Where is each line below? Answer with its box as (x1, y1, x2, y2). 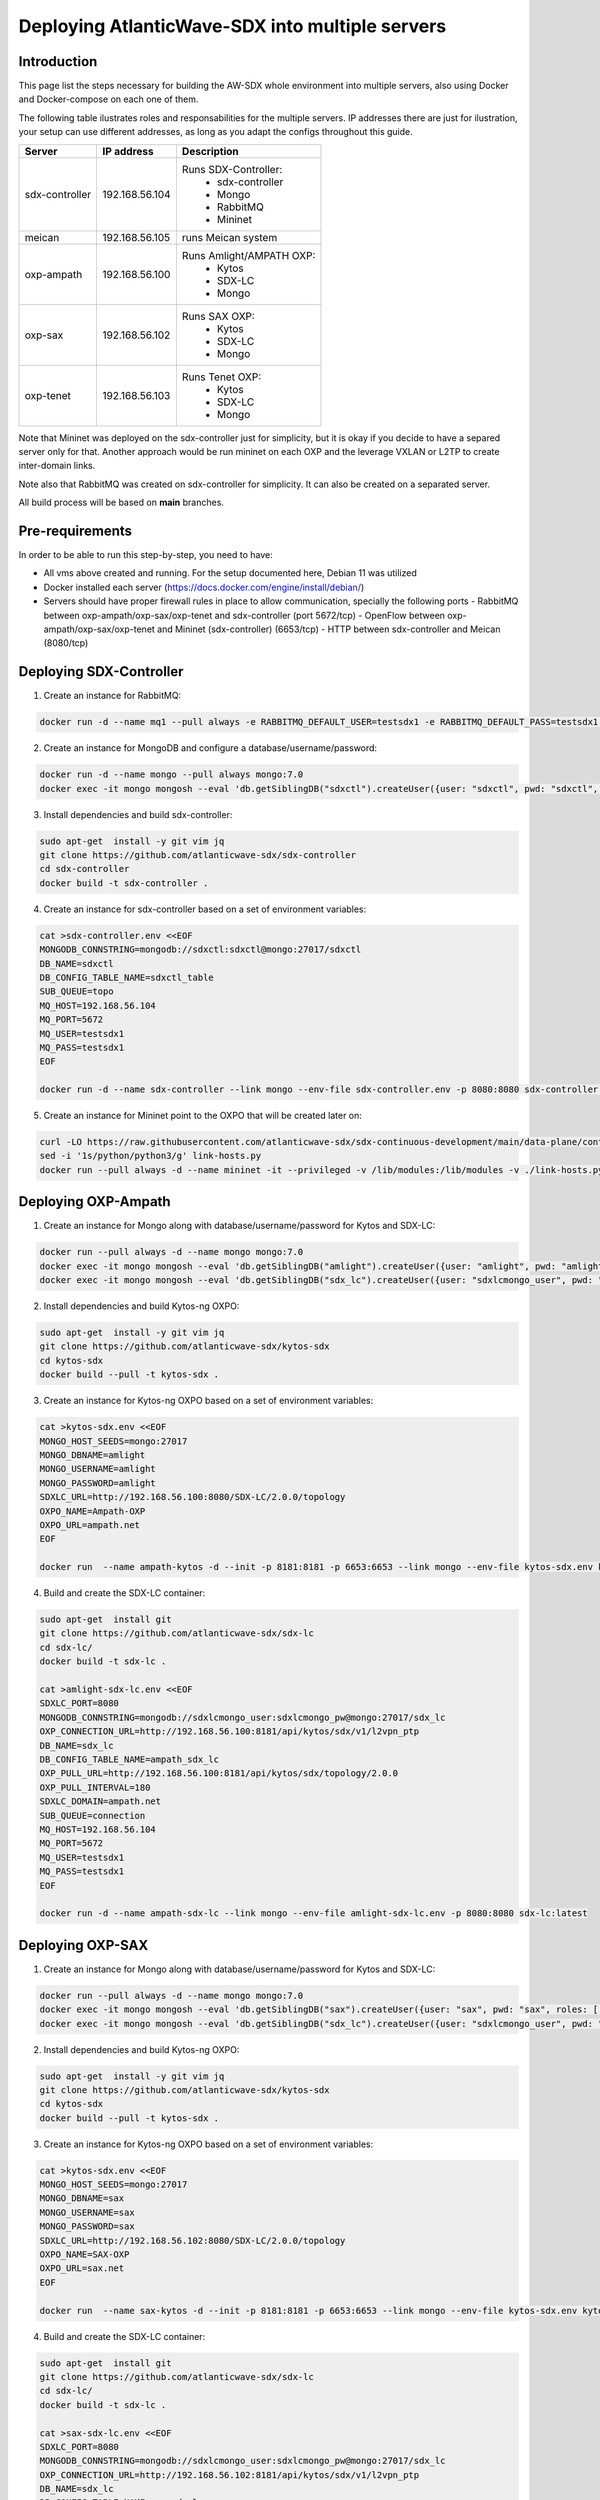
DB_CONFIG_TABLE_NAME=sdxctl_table (39, 971, 214, 983)
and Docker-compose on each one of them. (18, 93, 199, 105)
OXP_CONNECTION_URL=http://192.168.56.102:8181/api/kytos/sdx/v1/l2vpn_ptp (39, 2469, 420, 2480)
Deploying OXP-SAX (18, 1936, 149, 1954)
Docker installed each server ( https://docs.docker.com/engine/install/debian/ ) (43, 581, 365, 593)
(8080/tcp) (43, 637, 89, 649)
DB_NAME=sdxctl (39, 958, 114, 969)
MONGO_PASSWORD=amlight (39, 1477, 157, 1489)
